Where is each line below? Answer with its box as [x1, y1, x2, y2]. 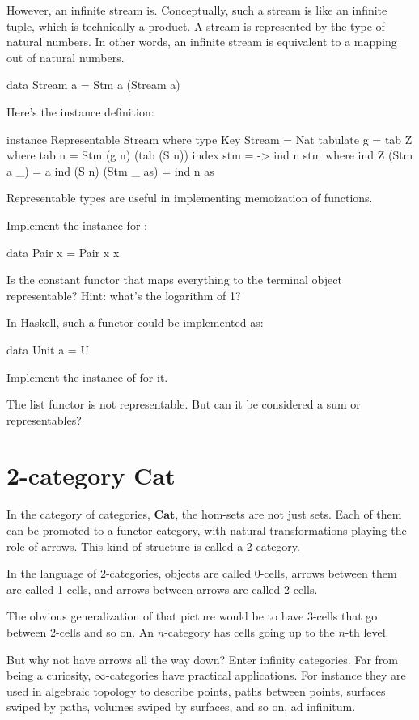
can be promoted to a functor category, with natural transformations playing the [6, 522, 407, 538]
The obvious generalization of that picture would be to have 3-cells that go [6, 608, 378, 625]
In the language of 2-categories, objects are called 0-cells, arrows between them [6, 565, 397, 582]
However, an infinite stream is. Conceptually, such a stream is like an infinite [6, 2, 387, 18]
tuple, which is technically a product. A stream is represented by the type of [6, 17, 385, 34]
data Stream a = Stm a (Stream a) [6, 76, 180, 93]
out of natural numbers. [6, 49, 125, 66]
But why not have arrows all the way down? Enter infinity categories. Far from [6, 650, 398, 667]
